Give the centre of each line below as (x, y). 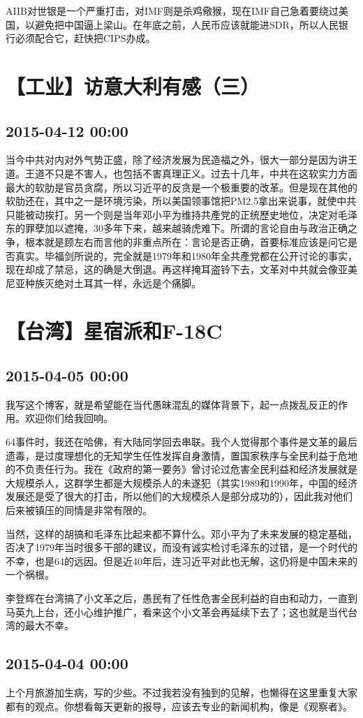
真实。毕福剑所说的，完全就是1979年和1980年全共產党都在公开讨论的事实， (186, 255)
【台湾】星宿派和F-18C (114, 331)
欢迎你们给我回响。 (69, 418)
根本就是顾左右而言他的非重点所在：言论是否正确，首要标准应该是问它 (186, 241)
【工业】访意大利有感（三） (133, 86)
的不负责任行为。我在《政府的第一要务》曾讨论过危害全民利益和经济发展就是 (181, 469)
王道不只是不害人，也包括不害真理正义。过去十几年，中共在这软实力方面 (191, 173)
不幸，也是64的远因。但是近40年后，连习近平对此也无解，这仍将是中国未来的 (181, 561)
